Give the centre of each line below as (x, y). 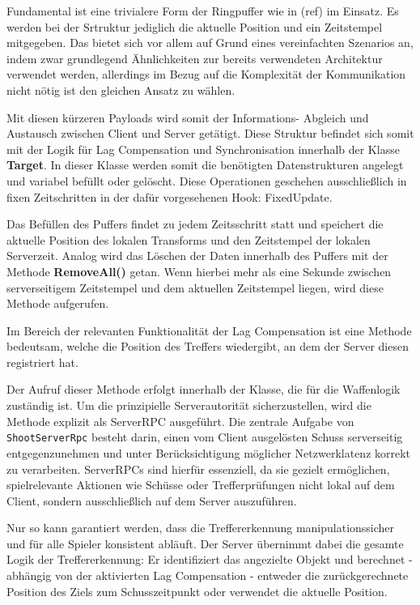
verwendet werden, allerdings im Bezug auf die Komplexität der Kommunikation (206, 74)
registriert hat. (42, 362)
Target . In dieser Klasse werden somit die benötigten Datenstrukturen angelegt (205, 165)
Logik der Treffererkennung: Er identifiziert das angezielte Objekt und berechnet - (210, 559)
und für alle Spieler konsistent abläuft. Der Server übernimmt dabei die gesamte (205, 543)
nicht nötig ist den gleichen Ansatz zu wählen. (121, 89)
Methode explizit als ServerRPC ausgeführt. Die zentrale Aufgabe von (180, 421)
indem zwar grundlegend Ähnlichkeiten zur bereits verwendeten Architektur (195, 58)
